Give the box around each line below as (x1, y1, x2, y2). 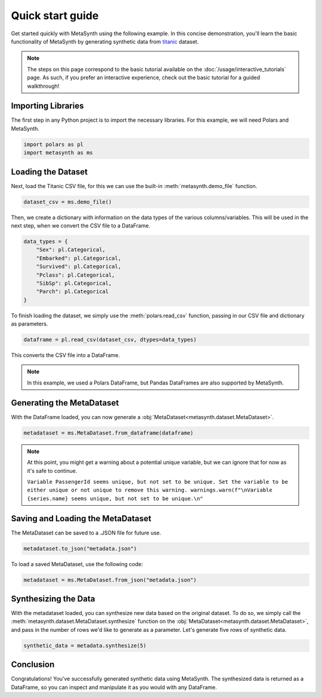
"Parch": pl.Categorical (36, 288, 109, 295)
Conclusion (11, 660, 55, 670)
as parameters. (11, 320, 48, 328)
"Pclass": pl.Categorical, (36, 272, 116, 278)
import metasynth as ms (23, 149, 94, 156)
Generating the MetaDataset (11, 398, 119, 408)
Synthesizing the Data (11, 594, 95, 604)
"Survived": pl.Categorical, (36, 263, 122, 270)
